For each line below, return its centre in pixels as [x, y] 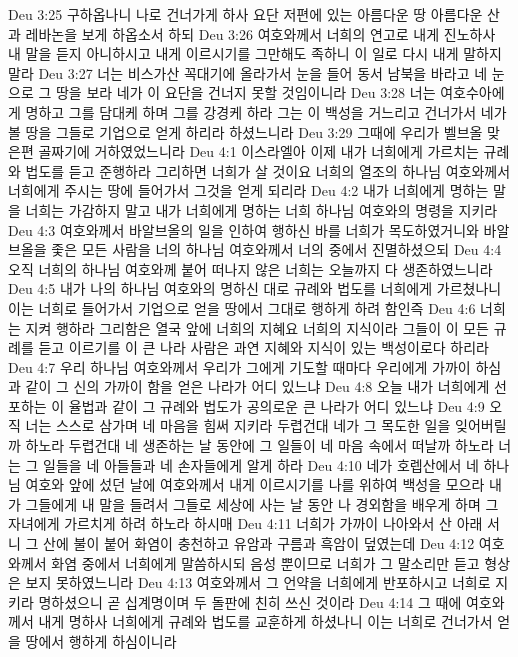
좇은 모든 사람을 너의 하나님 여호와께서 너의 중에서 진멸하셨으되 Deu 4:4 [276, 249]
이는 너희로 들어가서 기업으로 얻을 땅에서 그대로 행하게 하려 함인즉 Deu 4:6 [242, 307]
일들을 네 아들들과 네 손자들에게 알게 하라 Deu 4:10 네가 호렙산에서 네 [261, 464]
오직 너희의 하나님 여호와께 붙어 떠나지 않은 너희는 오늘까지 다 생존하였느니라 [250, 268]
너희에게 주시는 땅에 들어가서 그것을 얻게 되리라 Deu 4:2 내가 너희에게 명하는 [248, 190]
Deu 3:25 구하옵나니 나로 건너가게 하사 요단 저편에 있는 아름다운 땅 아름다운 [245, 14]
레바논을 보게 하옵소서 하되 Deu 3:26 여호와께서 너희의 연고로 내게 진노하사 [260, 33]
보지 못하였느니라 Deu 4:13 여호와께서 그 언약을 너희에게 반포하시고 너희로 [258, 582]
